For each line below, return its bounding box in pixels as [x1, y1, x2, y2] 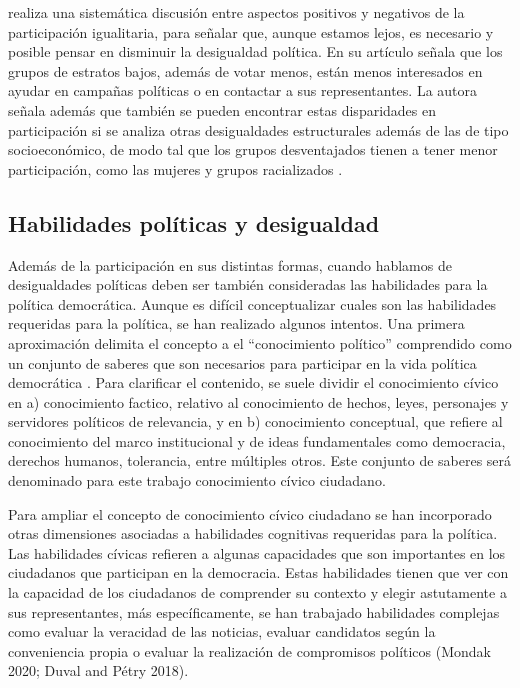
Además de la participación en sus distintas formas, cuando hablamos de [8, 254, 452, 275]
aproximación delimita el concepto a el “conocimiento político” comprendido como [8, 332, 512, 353]
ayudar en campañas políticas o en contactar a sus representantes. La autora [8, 80, 478, 101]
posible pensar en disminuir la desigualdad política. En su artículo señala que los [8, 41, 503, 62]
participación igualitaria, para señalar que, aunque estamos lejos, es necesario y [8, 21, 494, 42]
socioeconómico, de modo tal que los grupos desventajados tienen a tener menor [8, 139, 498, 160]
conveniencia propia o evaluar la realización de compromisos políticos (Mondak [8, 640, 491, 661]
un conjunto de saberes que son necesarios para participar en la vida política [8, 352, 477, 373]
